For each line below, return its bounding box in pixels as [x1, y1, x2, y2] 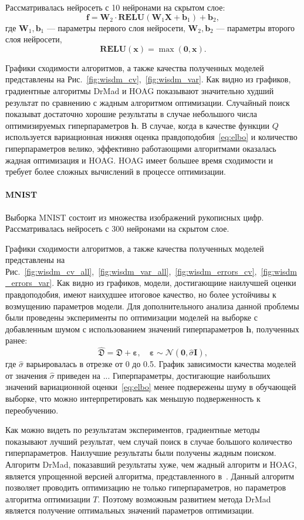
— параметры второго [216, 21, 295, 34]
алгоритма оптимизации [5, 492, 90, 505]
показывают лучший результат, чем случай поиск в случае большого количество [5, 435, 292, 447]
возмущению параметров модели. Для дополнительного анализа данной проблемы [5, 299, 299, 312]
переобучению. [5, 404, 59, 416]
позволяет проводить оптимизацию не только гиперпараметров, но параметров [5, 481, 286, 494]
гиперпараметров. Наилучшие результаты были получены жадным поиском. [5, 446, 276, 459]
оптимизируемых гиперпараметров [5, 119, 129, 131]
